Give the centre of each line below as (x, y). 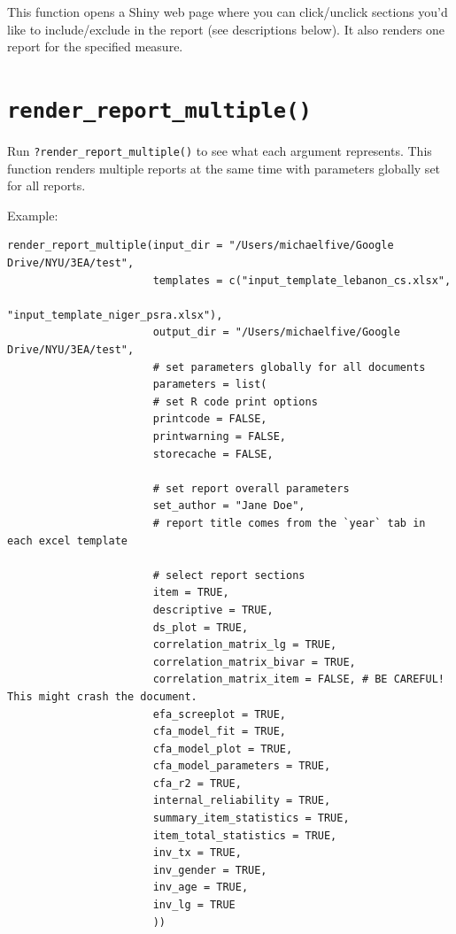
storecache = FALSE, (213, 454)
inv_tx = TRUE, (197, 853)
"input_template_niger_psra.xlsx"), (115, 315)
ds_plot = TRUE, (201, 627)
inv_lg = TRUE (194, 905)
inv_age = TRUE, (201, 888)
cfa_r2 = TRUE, (197, 783)
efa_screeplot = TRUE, (219, 714)
